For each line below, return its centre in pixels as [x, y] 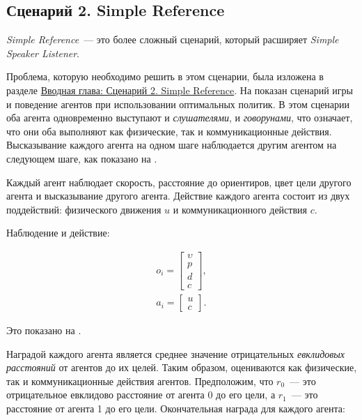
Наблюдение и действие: [58, 233]
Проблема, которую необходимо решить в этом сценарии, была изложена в [165, 76]
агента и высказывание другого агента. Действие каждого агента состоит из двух [178, 196]
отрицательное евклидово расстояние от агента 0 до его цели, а [141, 395]
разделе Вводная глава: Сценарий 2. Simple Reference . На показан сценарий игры [180, 90]
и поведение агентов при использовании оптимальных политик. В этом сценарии [178, 104]
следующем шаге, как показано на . [82, 158]
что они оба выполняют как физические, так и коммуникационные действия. [169, 131]
